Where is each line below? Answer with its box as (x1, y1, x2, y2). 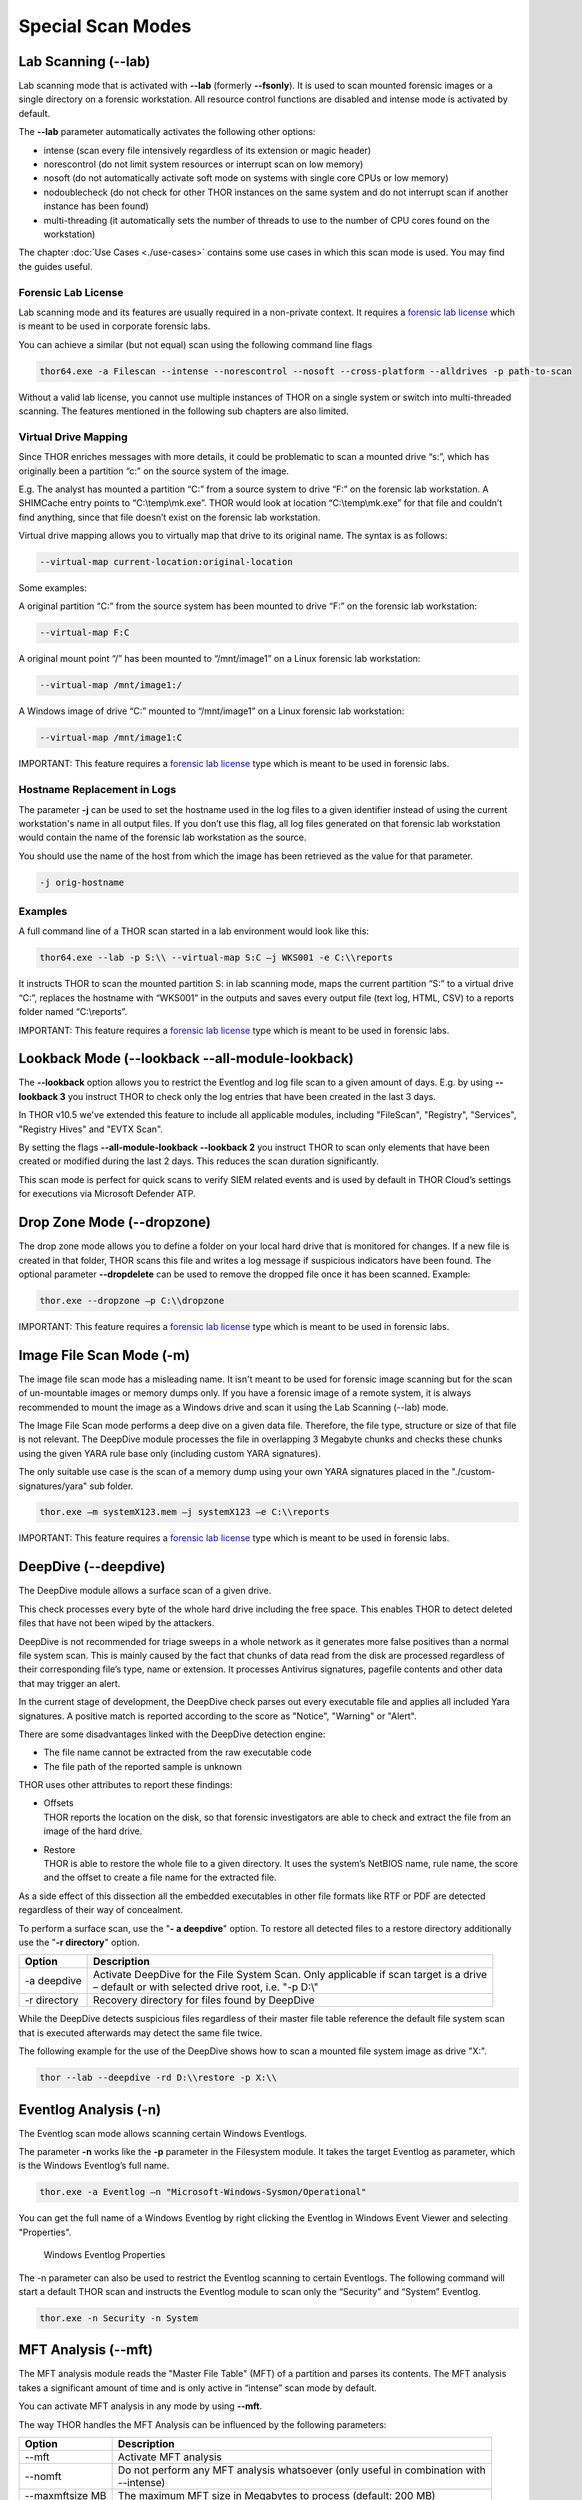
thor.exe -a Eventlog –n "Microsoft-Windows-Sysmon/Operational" (39, 2186, 367, 2198)
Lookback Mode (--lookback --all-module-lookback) (18, 1050, 354, 1067)
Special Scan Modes (18, 15, 192, 37)
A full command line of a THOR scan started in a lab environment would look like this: (18, 925, 370, 937)
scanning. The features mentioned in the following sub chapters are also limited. (18, 405, 349, 417)
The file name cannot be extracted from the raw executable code (43, 1746, 312, 1759)
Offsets (43, 1797, 74, 1809)
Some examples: (18, 582, 87, 594)
